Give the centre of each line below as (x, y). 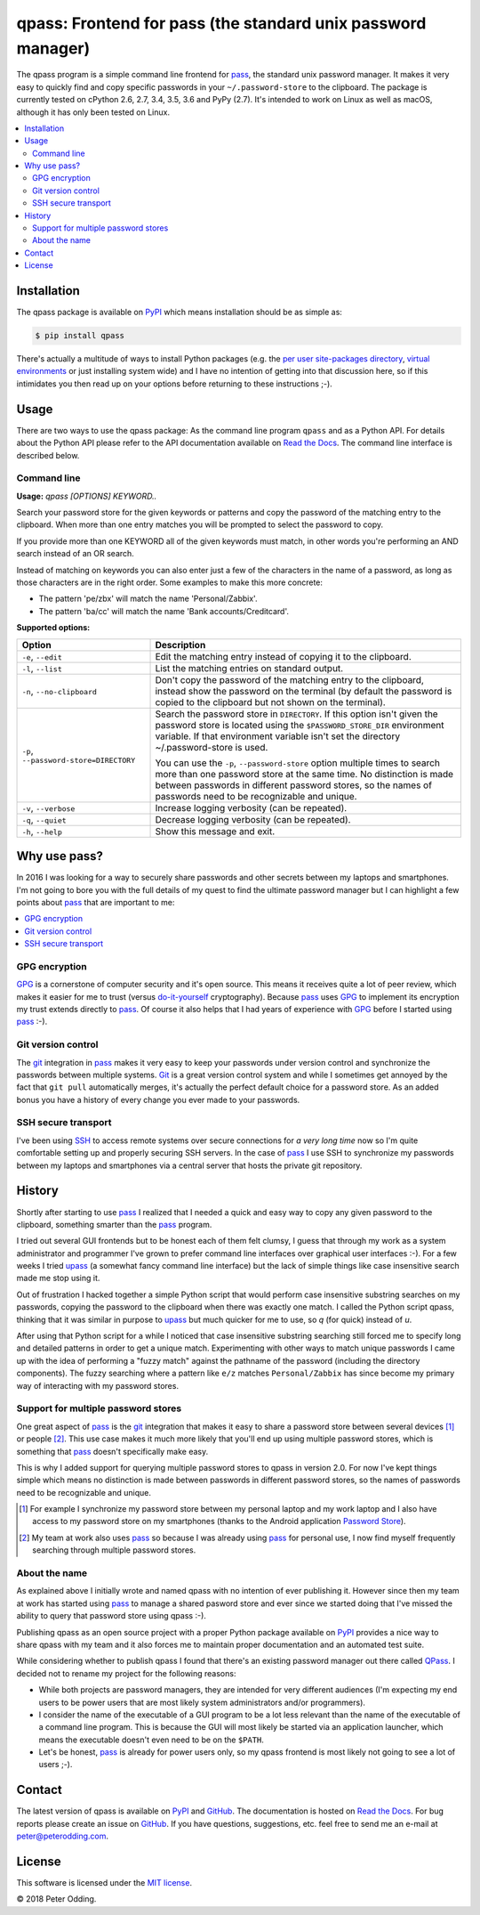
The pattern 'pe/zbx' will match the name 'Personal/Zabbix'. (148, 599)
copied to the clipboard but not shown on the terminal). (270, 702)
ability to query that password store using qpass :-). (111, 1616)
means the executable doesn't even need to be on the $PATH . (151, 1740)
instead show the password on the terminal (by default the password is (304, 691)
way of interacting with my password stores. (98, 1385)
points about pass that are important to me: (96, 902)
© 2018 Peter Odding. (56, 1899)
